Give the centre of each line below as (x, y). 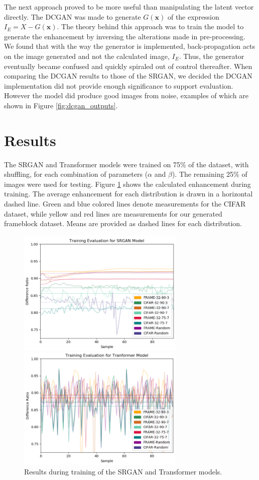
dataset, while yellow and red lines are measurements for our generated (113, 213)
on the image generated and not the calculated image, (87, 56)
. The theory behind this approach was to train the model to (150, 26)
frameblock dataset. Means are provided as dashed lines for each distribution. (123, 223)
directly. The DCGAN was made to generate (73, 16)
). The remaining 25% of (210, 174)
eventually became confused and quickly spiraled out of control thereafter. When (128, 66)
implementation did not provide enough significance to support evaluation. (119, 85)
